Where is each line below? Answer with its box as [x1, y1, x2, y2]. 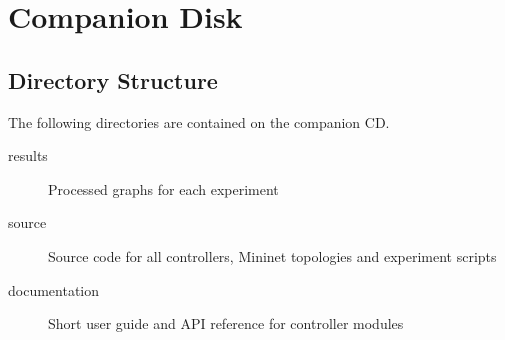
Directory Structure [8, 64, 218, 95]
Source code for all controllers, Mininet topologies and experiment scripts [48, 245, 497, 266]
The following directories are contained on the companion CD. [8, 111, 390, 132]
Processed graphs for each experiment [48, 178, 279, 199]
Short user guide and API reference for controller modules [48, 313, 404, 334]
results [8, 145, 48, 166]
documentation [8, 279, 100, 300]
